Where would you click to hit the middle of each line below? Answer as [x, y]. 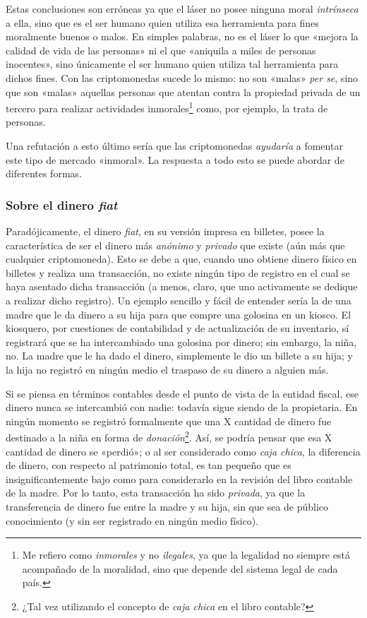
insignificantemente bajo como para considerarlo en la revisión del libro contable [179, 479]
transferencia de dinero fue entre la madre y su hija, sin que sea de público [167, 506]
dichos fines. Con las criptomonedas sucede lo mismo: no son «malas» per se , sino [182, 77]
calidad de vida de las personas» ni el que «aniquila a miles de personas [161, 50]
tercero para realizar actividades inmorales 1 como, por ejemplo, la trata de [167, 107]
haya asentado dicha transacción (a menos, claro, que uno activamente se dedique [182, 286]
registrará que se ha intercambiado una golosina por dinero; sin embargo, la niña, [181, 341]
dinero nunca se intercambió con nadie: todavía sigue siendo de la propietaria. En [182, 407]
